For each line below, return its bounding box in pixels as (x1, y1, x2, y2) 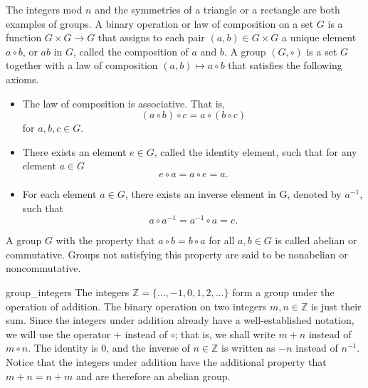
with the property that (56, 233, 155, 248)
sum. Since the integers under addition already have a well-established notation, (6, 313, 354, 327)
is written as (221, 340, 275, 355)
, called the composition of (73, 43, 189, 58)
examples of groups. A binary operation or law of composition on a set (6, 16, 314, 31)
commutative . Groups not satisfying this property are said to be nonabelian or (6, 246, 348, 261)
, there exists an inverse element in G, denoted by (125, 186, 342, 201)
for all (209, 233, 235, 248)
